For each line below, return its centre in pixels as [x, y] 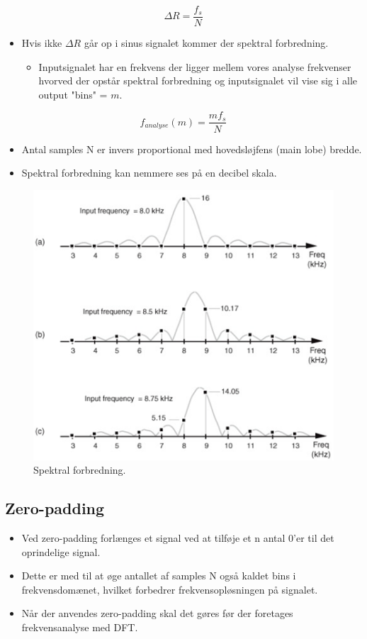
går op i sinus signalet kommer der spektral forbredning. [206, 43]
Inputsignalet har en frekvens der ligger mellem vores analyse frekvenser [195, 66]
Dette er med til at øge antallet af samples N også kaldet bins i [159, 576]
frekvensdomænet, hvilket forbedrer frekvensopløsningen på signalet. [170, 589]
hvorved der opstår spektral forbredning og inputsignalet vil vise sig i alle [198, 80]
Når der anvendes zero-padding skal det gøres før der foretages [157, 613]
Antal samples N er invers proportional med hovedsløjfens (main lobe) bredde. [192, 149]
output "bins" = [73, 94]
